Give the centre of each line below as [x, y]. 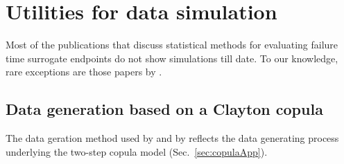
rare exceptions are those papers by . [84, 72]
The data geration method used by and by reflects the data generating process [172, 138]
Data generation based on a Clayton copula [164, 109]
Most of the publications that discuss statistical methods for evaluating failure [172, 45]
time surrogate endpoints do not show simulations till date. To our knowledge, [172, 58]
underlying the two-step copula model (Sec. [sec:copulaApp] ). [137, 151]
